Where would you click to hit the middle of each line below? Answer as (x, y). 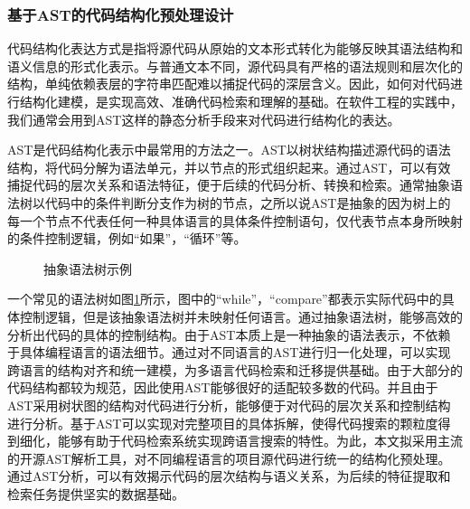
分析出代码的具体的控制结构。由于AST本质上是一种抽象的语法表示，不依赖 (229, 334)
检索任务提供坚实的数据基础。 (96, 493)
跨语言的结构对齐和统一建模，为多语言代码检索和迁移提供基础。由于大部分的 (235, 369)
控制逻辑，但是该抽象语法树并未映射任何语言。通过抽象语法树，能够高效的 (241, 316)
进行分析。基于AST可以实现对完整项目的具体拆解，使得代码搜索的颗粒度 (223, 423)
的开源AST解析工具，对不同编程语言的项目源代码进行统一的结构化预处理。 (229, 458)
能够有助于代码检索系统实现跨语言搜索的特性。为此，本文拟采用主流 (260, 441)
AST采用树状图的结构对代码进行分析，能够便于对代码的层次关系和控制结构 (229, 405)
